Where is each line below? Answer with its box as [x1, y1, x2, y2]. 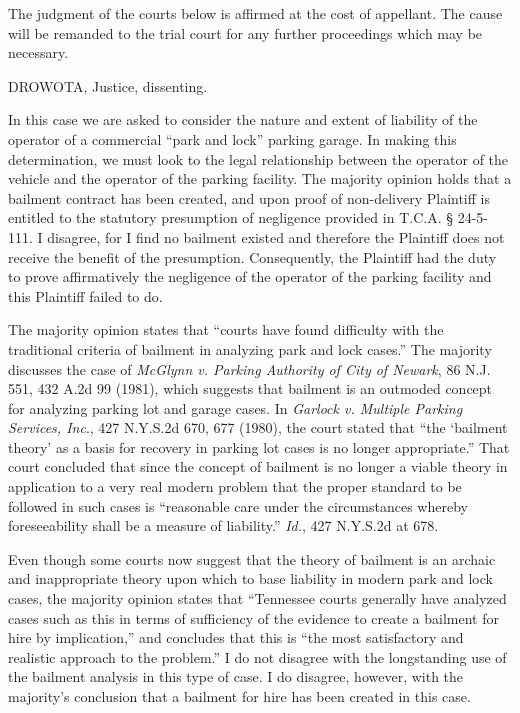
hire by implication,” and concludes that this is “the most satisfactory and [8, 627, 464, 648]
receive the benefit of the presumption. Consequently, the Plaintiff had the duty [8, 246, 497, 267]
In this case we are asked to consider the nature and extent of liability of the [8, 109, 478, 130]
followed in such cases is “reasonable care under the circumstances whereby [8, 495, 468, 516]
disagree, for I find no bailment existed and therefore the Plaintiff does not [47, 226, 505, 247]
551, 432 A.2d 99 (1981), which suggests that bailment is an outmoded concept [8, 378, 493, 399]
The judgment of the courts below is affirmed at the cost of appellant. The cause [8, 3, 503, 23]
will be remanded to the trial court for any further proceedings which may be [8, 22, 483, 43]
